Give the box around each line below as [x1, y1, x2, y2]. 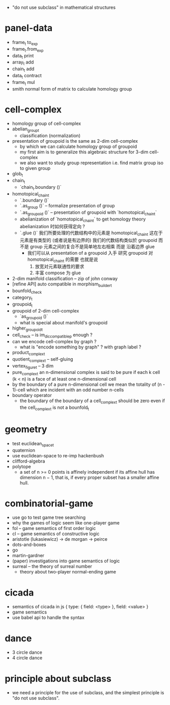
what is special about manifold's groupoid [19, 320, 108, 326]
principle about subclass [5, 673, 111, 685]
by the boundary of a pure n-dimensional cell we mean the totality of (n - [12, 381, 165, 388]
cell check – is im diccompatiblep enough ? [12, 332, 93, 339]
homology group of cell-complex [12, 120, 81, 127]
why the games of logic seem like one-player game [12, 520, 120, 526]
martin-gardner [12, 553, 44, 559]
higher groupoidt [12, 325, 43, 333]
